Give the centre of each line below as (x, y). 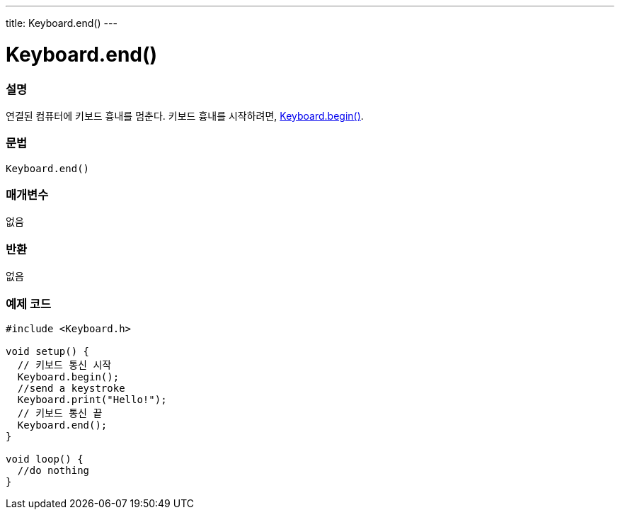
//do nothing (53, 470)
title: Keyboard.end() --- (62, 23)
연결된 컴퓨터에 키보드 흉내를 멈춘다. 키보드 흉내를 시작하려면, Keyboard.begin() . (185, 115)
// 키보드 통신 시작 (64, 364)
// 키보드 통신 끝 (60, 413)
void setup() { (48, 351)
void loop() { (45, 459)
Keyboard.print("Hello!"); (92, 399)
